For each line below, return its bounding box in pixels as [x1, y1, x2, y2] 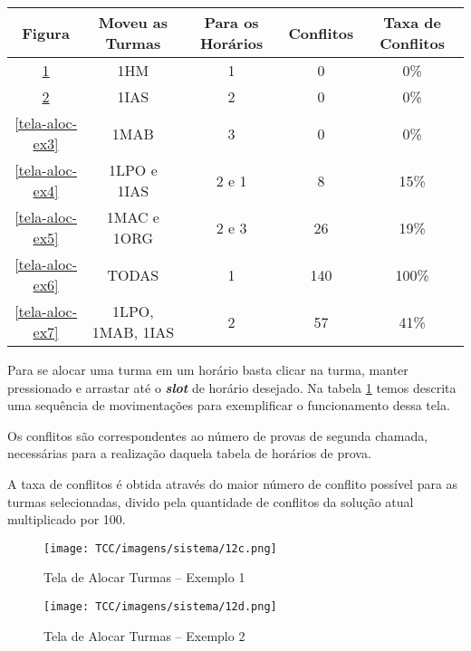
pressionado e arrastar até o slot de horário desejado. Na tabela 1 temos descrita [7, 378, 457, 397]
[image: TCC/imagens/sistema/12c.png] [43, 541, 277, 555]
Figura [22, 22, 70, 43]
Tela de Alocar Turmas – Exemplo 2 [43, 626, 245, 645]
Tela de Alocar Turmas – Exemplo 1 [43, 568, 245, 587]
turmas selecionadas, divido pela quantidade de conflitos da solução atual [7, 492, 414, 511]
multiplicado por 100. [7, 510, 126, 529]
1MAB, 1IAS [91, 321, 175, 342]
